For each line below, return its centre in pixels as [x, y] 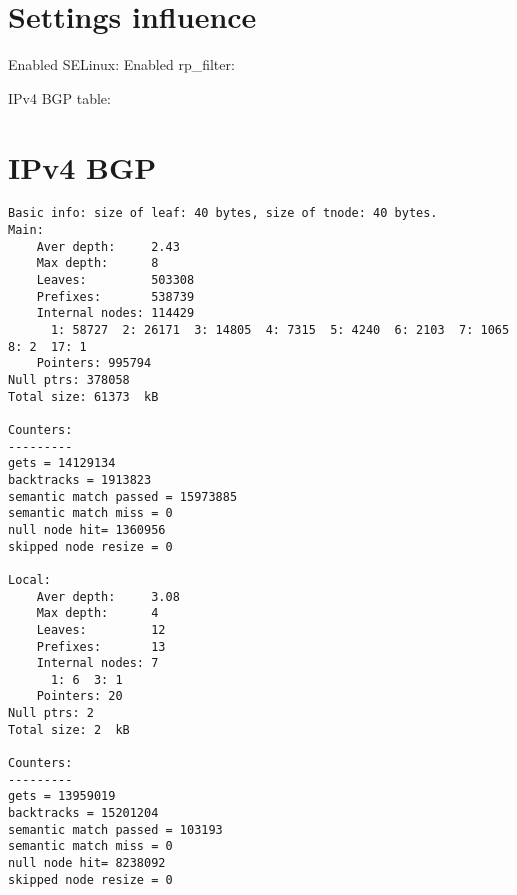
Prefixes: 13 [101, 646]
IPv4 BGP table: [59, 97]
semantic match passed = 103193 [115, 829]
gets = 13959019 [62, 796]
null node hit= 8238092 [87, 863]
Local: [29, 579]
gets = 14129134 [62, 463]
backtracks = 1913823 [80, 479]
